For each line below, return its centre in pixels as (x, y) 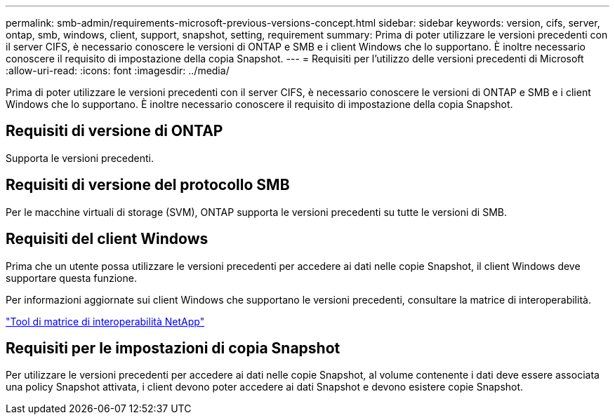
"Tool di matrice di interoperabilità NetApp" (105, 321)
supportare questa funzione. (71, 278)
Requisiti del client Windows (107, 239)
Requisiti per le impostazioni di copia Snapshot (173, 348)
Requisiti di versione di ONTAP (114, 131)
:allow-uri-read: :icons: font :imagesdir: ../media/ (118, 70)
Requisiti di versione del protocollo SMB (148, 185)
